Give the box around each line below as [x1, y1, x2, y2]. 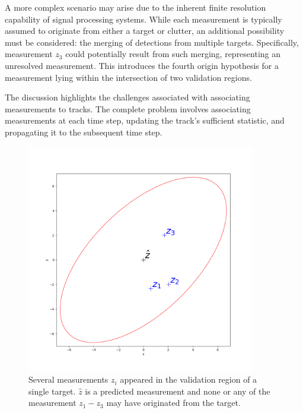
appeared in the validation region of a [120, 373, 257, 386]
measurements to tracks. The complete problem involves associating [5, 102, 251, 115]
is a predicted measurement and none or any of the [85, 384, 270, 397]
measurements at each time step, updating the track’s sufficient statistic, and [5, 114, 285, 127]
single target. [28, 384, 76, 397]
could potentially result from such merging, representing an [65, 48, 281, 60]
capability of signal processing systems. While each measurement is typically [5, 12, 282, 25]
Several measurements [28, 373, 109, 386]
